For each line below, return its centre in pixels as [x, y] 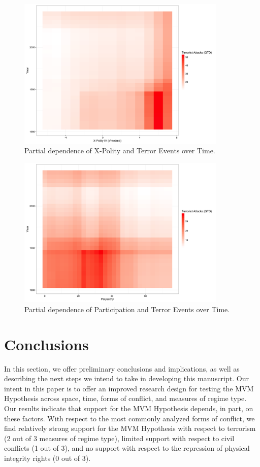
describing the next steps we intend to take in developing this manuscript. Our [126, 378]
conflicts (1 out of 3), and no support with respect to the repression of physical [127, 448]
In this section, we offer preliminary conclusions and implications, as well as [122, 368]
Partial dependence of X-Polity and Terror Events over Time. [120, 151]
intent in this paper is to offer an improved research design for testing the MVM [129, 388]
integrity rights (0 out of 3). [47, 458]
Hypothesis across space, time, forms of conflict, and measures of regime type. [125, 398]
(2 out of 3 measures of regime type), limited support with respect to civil [119, 438]
